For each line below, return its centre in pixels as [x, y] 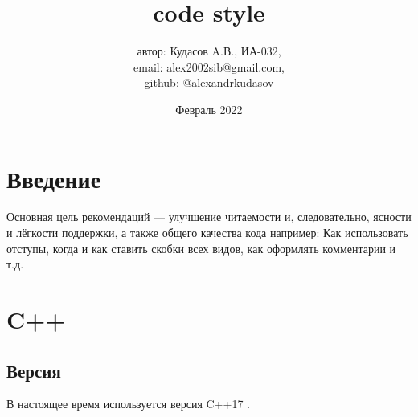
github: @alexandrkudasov [209, 82]
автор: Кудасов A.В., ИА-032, [209, 51]
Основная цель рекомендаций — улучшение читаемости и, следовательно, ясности [209, 217]
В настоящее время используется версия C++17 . [128, 404]
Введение [54, 178]
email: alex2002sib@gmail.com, [209, 66]
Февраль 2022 [209, 109]
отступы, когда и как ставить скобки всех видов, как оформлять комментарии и [201, 248]
